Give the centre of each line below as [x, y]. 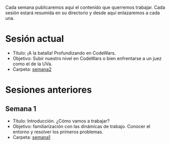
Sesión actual [35, 39]
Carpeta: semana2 [32, 69]
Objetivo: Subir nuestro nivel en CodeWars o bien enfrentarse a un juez [87, 58]
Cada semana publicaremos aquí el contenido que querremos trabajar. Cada [85, 7]
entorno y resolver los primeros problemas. [58, 132]
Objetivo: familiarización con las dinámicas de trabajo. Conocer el [81, 126]
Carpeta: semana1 [32, 137]
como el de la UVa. [32, 64]
